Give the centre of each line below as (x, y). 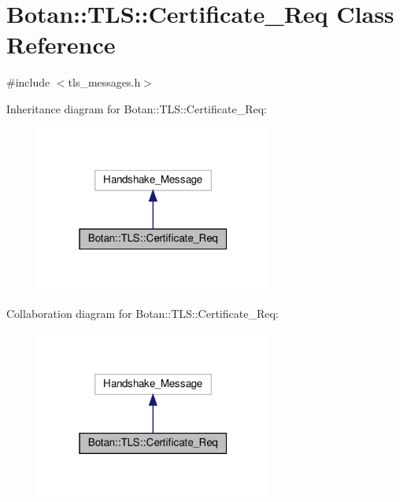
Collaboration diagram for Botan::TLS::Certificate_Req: (143, 313)
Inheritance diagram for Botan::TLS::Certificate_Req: (137, 108)
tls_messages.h (104, 82)
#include (28, 82)
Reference (61, 44)
